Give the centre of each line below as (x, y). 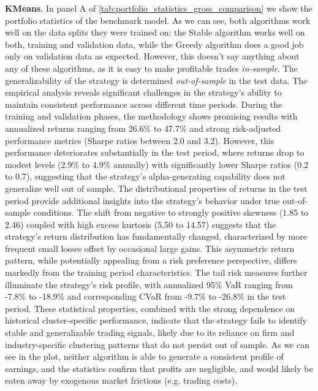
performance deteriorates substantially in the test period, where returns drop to (155, 152)
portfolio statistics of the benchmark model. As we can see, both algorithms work (158, 20)
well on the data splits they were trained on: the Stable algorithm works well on (155, 32)
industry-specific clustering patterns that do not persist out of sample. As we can (157, 344)
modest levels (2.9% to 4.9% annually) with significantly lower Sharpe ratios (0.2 (157, 164)
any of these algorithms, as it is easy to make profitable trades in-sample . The (151, 68)
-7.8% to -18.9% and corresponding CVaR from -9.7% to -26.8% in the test (146, 296)
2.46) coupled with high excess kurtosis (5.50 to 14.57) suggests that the (141, 224)
